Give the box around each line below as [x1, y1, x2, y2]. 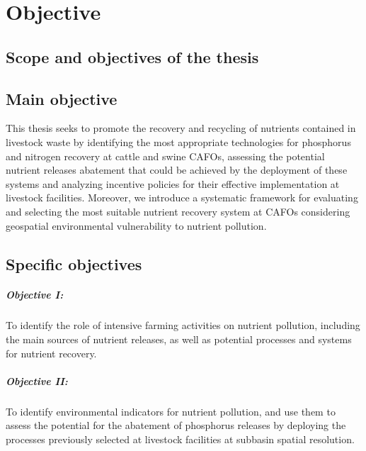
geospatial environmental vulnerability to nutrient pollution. [6, 218, 267, 233]
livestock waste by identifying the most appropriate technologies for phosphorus [6, 134, 351, 149]
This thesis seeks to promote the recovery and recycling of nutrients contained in [6, 121, 356, 135]
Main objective [6, 87, 118, 109]
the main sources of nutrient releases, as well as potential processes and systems [6, 332, 352, 347]
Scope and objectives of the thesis [6, 45, 259, 67]
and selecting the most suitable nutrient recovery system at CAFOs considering [6, 204, 350, 218]
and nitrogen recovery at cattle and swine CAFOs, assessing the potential [6, 148, 325, 163]
